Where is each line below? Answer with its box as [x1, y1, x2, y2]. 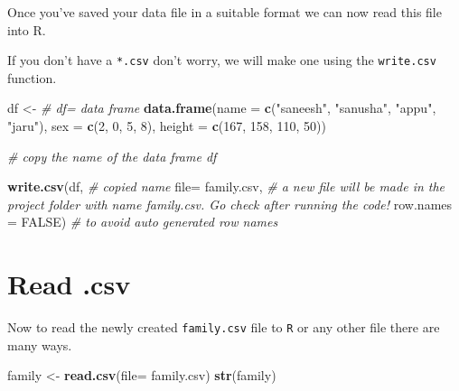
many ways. [7, 335, 72, 354]
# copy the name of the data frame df [7, 146, 217, 165]
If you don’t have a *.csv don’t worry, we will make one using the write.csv [7, 51, 436, 70]
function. [7, 68, 57, 87]
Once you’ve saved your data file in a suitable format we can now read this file [7, 3, 442, 21]
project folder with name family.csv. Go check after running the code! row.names [7, 194, 453, 213]
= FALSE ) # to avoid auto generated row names [7, 212, 278, 231]
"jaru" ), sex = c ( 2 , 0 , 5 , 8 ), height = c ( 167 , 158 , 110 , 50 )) [7, 116, 326, 135]
